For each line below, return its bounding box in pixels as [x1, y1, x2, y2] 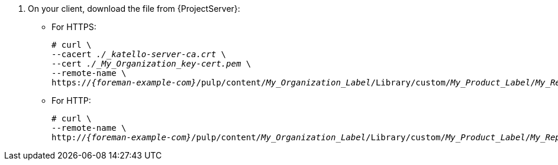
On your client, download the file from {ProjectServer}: [28, 4, 240, 14]
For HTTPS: [51, 22, 96, 32]
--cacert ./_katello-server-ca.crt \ [51, 49, 227, 59]
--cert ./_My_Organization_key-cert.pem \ [51, 59, 251, 68]
